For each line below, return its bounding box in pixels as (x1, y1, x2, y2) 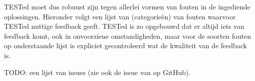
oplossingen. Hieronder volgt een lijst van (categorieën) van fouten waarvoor (4, 11, 236, 21)
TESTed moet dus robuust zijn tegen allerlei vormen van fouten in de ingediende (4, 1, 251, 11)
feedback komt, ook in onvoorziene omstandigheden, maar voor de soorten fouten (4, 30, 251, 41)
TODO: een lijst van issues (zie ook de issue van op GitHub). (4, 67, 191, 77)
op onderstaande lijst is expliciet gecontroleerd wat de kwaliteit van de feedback (4, 40, 247, 51)
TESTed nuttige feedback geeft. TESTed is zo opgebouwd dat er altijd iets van (4, 21, 245, 31)
